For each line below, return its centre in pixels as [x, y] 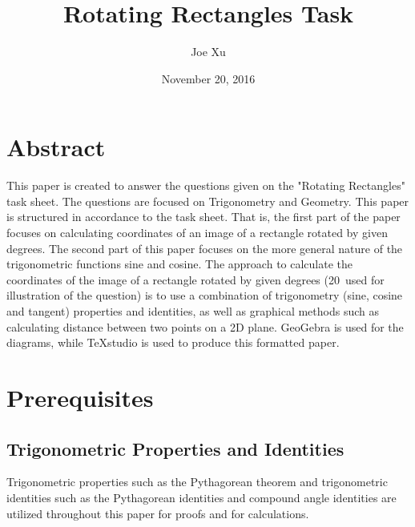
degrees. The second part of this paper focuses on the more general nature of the [205, 248]
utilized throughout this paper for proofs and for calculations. [158, 513]
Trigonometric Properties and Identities [175, 448]
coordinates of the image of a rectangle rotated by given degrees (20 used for [195, 279]
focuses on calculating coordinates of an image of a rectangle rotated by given [197, 233]
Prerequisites [80, 397]
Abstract [56, 147]
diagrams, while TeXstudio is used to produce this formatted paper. [173, 342]
